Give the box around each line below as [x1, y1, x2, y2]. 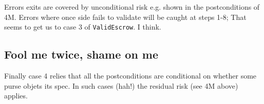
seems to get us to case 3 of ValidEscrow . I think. [4, 21, 161, 32]
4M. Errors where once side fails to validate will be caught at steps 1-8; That [4, 11, 247, 22]
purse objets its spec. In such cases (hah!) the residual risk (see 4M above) [4, 80, 238, 91]
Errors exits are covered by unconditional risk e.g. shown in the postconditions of [4, 2, 260, 12]
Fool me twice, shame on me [4, 46, 159, 62]
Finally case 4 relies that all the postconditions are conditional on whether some [4, 70, 257, 81]
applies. [4, 90, 28, 101]
